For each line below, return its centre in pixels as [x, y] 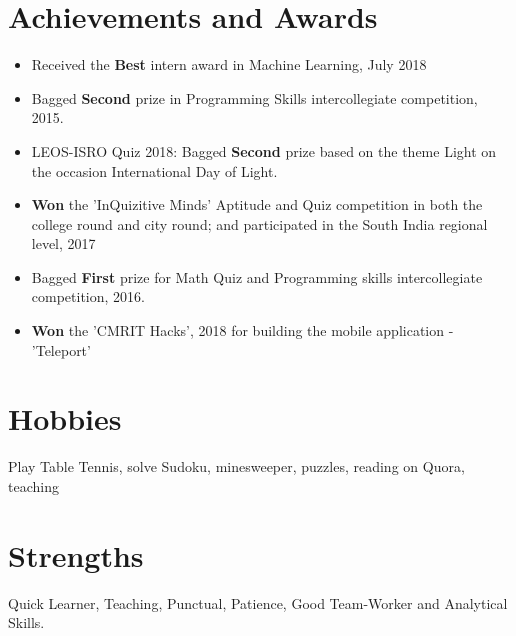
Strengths [76, 554]
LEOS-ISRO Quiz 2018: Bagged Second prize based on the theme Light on [264, 150]
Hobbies [65, 418]
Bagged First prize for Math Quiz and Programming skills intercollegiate [257, 276]
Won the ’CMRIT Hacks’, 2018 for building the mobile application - [242, 330]
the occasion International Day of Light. [154, 170]
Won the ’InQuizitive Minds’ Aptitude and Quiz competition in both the [257, 204]
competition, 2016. [88, 296]
